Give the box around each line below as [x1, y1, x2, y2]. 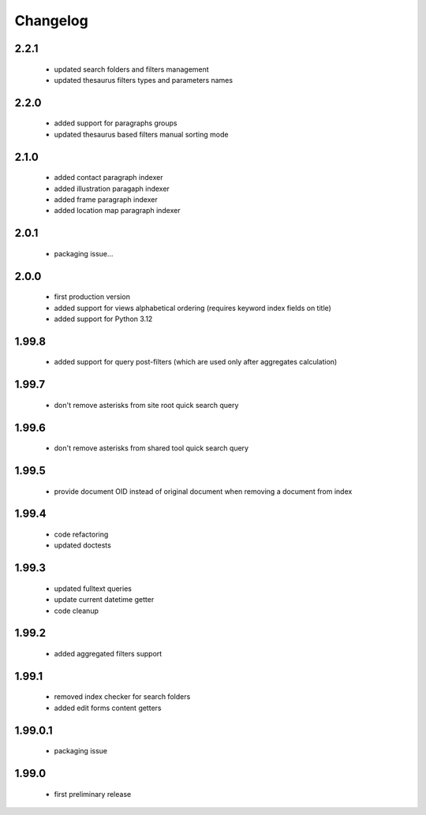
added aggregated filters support [54, 649, 163, 658]
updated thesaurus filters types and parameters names [54, 75, 233, 84]
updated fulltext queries [54, 584, 132, 593]
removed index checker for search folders [54, 692, 191, 701]
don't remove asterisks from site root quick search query [54, 400, 239, 409]
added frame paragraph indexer [54, 194, 158, 204]
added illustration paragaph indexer [54, 184, 170, 193]
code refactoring [54, 529, 109, 539]
